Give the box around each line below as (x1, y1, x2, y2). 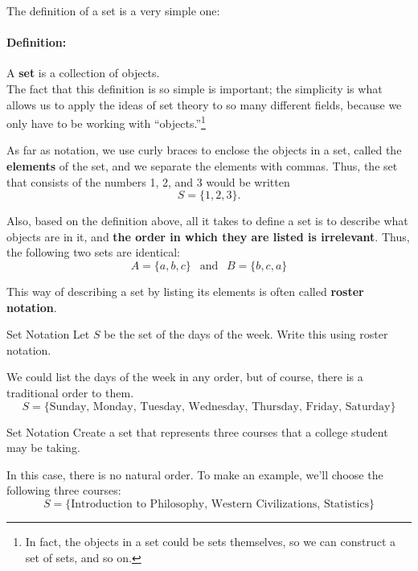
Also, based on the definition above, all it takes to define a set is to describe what (6, 212, 408, 229)
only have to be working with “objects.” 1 (6, 113, 206, 131)
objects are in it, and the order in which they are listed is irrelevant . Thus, (6, 228, 410, 244)
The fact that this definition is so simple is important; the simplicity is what (6, 80, 383, 97)
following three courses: (6, 482, 121, 499)
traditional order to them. (6, 384, 134, 401)
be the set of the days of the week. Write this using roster (104, 326, 388, 343)
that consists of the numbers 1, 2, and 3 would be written (6, 173, 290, 190)
